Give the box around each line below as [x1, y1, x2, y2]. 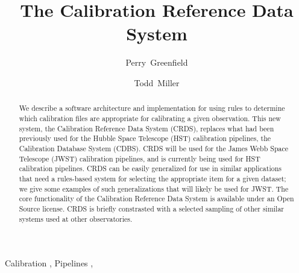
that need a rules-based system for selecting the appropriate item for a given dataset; [19, 173, 286, 183]
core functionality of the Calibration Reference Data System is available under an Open [19, 193, 294, 204]
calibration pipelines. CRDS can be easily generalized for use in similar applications [19, 163, 282, 174]
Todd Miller [134, 76, 180, 89]
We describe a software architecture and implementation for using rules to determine [19, 103, 285, 113]
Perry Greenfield [125, 56, 188, 69]
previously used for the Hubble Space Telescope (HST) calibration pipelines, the [19, 133, 271, 143]
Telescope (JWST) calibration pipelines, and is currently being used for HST [19, 153, 260, 163]
